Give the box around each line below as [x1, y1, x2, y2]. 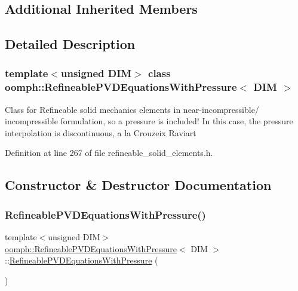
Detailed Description [5, 35, 136, 53]
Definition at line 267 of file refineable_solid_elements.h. [5, 146, 213, 159]
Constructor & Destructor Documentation [5, 176, 272, 194]
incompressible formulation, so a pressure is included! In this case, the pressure [5, 115, 293, 127]
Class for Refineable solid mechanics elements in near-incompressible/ [5, 103, 259, 115]
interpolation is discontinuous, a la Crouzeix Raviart [5, 126, 196, 139]
